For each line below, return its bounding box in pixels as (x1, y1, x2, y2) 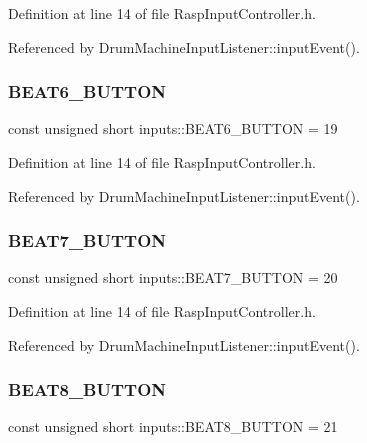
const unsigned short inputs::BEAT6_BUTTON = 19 (8, 118, 338, 139)
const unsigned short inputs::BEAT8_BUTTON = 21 (8, 416, 338, 437)
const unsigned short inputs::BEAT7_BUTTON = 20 (8, 267, 338, 288)
